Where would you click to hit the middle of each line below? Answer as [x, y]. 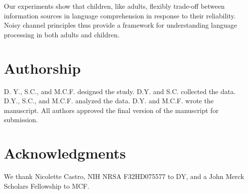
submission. [21, 120]
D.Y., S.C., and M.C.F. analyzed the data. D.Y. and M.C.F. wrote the [109, 101]
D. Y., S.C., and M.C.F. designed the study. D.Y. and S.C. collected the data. [120, 91]
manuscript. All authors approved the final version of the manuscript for [111, 110]
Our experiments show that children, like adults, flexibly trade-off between [114, 6]
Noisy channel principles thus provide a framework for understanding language [121, 25]
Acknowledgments [65, 153]
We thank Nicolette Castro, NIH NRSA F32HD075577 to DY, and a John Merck [124, 176]
